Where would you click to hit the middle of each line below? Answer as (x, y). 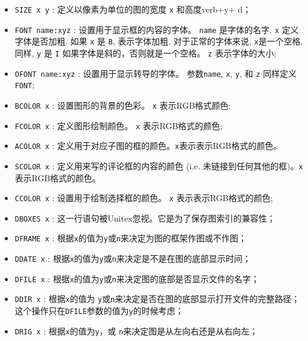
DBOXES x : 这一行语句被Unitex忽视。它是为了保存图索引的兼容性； (145, 218)
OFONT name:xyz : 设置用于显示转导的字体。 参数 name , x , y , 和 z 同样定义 (156, 73)
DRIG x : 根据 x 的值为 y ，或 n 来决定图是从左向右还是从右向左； (136, 330)
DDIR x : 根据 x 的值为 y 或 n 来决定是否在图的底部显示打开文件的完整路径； (157, 299)
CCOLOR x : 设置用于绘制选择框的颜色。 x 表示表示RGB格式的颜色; (144, 198)
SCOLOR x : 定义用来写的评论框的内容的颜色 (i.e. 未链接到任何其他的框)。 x (159, 165)
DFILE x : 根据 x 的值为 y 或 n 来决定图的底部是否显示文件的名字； (137, 278)
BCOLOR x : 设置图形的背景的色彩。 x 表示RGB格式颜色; (123, 105)
